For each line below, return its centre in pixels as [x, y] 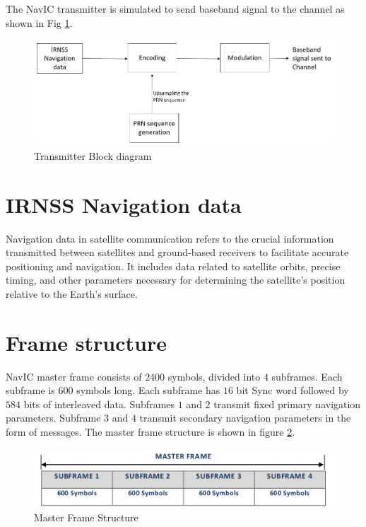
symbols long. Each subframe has [148, 390]
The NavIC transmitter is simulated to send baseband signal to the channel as [175, 8]
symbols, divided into [214, 376]
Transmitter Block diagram [93, 155]
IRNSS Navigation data [124, 204]
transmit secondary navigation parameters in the [245, 418]
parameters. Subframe [53, 418]
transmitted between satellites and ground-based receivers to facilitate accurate [177, 252]
